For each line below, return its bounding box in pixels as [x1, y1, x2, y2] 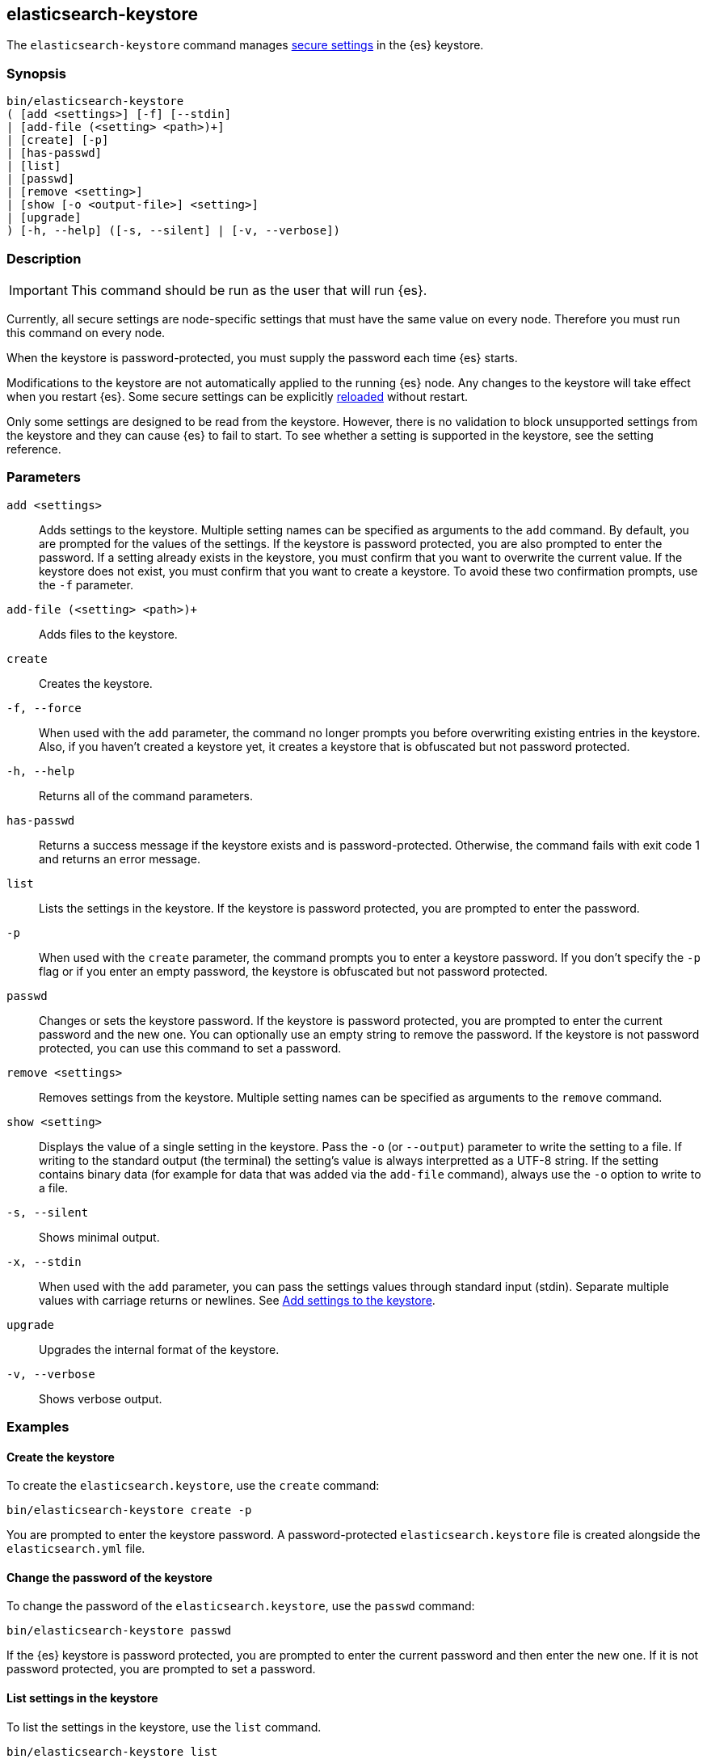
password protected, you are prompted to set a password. [6, 1662, 316, 1677]
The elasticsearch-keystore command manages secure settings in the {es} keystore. [6, 38, 484, 53]
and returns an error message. [39, 851, 200, 866]
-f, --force [6, 701, 82, 715]
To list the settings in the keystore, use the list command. [6, 1719, 322, 1734]
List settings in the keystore [6, 1691, 158, 1706]
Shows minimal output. [39, 1229, 160, 1244]
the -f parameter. [39, 577, 133, 592]
